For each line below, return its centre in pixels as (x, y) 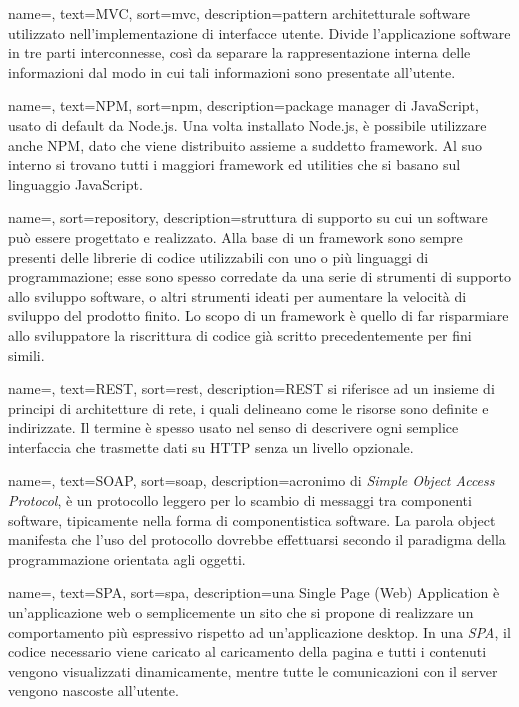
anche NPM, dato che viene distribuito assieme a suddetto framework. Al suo (245, 144)
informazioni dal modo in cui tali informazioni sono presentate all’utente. (232, 71)
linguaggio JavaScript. (75, 183)
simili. (26, 354)
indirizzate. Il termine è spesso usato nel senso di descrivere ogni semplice (233, 427)
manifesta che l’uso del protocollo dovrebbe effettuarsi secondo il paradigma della (257, 539)
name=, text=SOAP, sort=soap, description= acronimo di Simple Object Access (251, 480)
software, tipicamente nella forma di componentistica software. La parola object (252, 519)
